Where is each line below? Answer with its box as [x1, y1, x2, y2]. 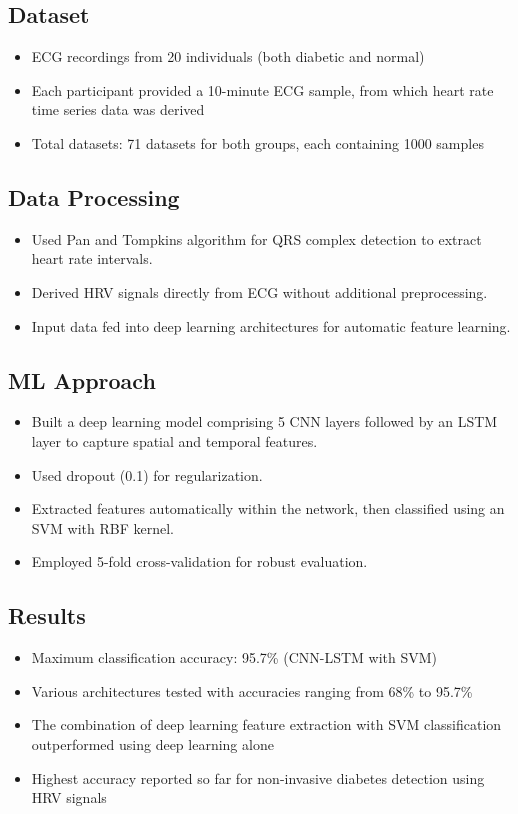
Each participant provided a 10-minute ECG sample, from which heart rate [31, 79, 494, 100]
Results [8, 600, 86, 631]
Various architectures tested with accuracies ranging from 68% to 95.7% [31, 680, 473, 701]
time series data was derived [31, 99, 205, 120]
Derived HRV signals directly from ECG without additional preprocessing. [31, 281, 488, 302]
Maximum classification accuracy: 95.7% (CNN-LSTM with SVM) [31, 647, 438, 668]
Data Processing [8, 181, 180, 212]
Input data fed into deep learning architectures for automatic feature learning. [31, 315, 511, 336]
